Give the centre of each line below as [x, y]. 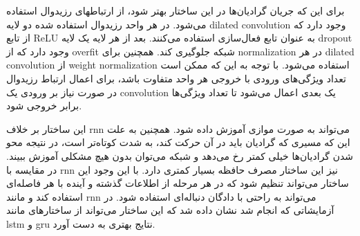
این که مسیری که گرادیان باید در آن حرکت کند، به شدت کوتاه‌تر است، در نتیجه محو [178, 142]
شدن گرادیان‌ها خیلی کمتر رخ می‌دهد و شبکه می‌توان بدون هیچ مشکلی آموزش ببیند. [180, 155]
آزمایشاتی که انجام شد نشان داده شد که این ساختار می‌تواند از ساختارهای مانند [170, 210]
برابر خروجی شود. [44, 106]
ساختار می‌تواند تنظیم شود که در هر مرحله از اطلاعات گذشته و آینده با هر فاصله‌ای [178, 183]
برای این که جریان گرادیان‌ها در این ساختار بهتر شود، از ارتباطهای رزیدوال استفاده [176, 10]
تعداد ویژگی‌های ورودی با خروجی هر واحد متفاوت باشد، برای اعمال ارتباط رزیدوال [176, 78]
